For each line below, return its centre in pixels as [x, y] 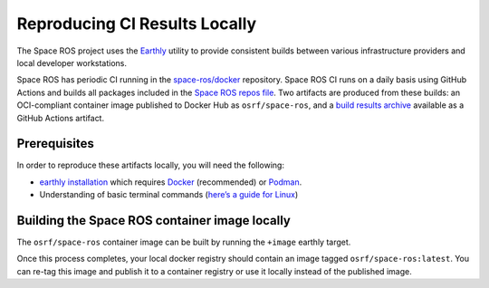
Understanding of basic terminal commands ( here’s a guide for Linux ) [169, 195]
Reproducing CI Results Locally [137, 24]
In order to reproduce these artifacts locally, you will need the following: [151, 165]
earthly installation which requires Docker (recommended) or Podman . [171, 182]
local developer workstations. [72, 62]
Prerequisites [55, 144]
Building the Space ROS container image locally [154, 221]
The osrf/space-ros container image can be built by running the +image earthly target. [184, 242]
